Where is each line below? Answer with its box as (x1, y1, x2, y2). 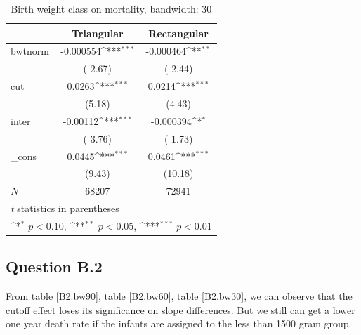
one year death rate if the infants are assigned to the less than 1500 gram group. (6, 316, 352, 331)
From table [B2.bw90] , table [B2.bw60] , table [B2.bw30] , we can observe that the (6, 289, 353, 303)
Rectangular (148, 25, 209, 40)
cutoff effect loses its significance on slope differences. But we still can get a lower (6, 302, 355, 317)
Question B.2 (6, 256, 103, 277)
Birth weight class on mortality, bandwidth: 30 (11, 1, 212, 15)
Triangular (72, 25, 124, 40)
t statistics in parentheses (11, 201, 119, 216)
